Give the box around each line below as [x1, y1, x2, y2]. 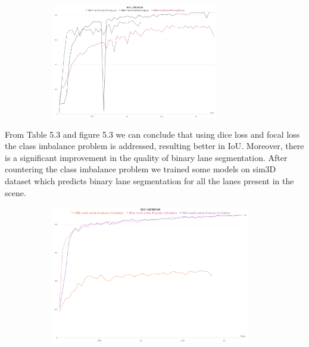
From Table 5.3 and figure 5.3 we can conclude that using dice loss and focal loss [5, 128, 300, 140]
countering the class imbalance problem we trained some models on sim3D [5, 163, 276, 175]
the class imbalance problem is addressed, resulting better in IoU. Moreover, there [5, 140, 304, 152]
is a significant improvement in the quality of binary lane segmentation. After [5, 151, 288, 163]
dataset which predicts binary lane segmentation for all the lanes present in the [5, 174, 294, 187]
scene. [5, 186, 26, 199]
